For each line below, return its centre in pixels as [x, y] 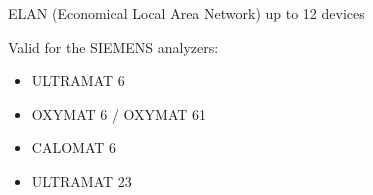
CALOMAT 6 [73, 147]
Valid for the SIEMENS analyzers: [113, 46]
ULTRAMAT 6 [78, 80]
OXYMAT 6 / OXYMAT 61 [119, 113]
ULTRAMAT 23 [81, 180]
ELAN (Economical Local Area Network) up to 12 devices [186, 13]
